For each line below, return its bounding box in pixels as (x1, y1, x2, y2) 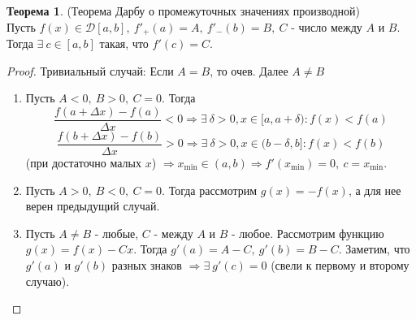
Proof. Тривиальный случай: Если (6, 62, 174, 79)
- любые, (94, 224, 139, 241)
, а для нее (348, 181, 401, 198)
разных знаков (111, 256, 182, 273)
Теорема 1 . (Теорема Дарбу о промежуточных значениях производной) (6, 2, 360, 19)
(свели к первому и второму (271, 256, 409, 273)
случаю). (25, 272, 70, 289)
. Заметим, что (338, 240, 410, 257)
